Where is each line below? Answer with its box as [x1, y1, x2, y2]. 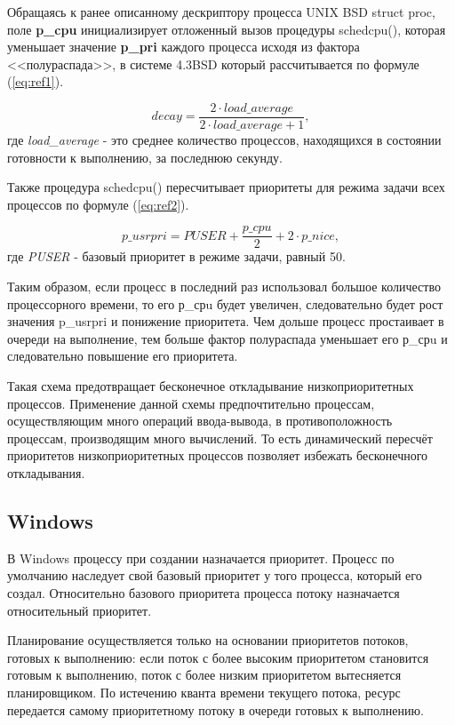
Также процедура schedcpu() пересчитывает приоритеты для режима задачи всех [7, 178, 445, 196]
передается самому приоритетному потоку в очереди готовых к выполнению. [7, 700, 424, 719]
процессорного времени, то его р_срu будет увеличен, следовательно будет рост [7, 294, 443, 313]
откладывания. [7, 464, 85, 482]
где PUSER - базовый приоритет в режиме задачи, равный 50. [7, 247, 346, 266]
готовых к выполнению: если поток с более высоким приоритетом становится [7, 648, 429, 666]
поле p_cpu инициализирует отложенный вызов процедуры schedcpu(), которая [7, 20, 446, 38]
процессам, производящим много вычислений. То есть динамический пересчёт [7, 428, 433, 447]
